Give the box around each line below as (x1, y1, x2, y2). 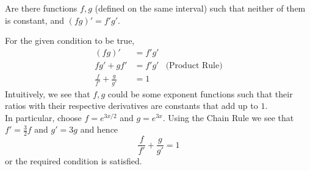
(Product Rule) (165, 61, 223, 70)
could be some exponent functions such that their (107, 87, 293, 100)
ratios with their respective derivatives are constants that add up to (5, 99, 258, 112)
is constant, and (5, 13, 64, 26)
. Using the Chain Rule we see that (162, 111, 294, 124)
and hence (80, 123, 118, 136)
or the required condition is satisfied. (5, 155, 142, 167)
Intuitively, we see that (5, 87, 90, 100)
